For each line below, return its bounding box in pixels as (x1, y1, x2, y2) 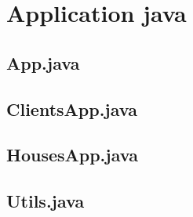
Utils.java (6, 189, 85, 213)
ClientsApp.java (6, 96, 137, 121)
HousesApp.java (6, 143, 138, 167)
